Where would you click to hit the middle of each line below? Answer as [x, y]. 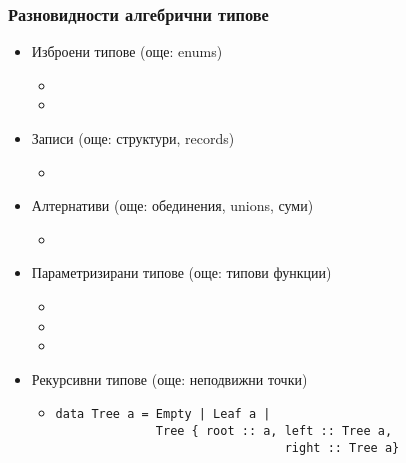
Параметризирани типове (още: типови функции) [181, 272]
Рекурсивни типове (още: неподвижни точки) [169, 378]
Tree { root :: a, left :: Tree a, [274, 431]
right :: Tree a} [342, 447]
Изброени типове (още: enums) [127, 51]
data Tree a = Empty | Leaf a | [163, 414]
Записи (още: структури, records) [133, 138]
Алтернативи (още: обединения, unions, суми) [172, 205]
